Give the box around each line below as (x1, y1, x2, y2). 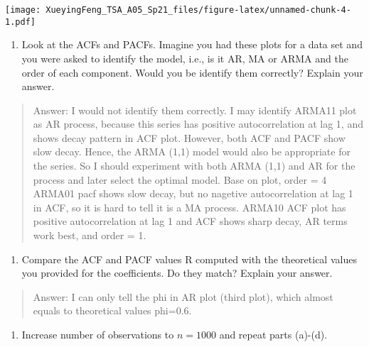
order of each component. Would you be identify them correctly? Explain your (21, 65, 363, 79)
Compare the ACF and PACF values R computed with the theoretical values (21, 251, 357, 266)
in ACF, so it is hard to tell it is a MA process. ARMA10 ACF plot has (33, 199, 346, 214)
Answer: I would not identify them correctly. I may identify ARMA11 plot (33, 102, 357, 117)
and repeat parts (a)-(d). (219, 327, 328, 341)
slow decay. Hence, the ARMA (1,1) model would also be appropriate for (33, 144, 351, 159)
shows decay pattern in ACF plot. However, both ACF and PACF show (33, 130, 346, 145)
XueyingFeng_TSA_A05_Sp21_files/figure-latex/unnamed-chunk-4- (46, 5, 351, 15)
